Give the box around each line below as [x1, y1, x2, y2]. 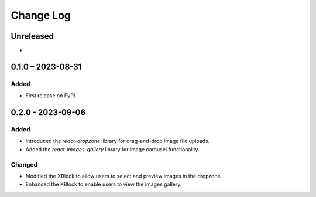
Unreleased [11, 31, 54, 41]
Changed [11, 160, 38, 168]
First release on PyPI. [25, 92, 77, 99]
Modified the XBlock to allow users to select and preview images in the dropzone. [25, 172, 222, 179]
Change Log [11, 9, 71, 22]
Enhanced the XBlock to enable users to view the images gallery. [25, 181, 182, 188]
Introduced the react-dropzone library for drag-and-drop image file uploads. [25, 138, 210, 145]
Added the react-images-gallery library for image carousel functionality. [25, 145, 200, 152]
